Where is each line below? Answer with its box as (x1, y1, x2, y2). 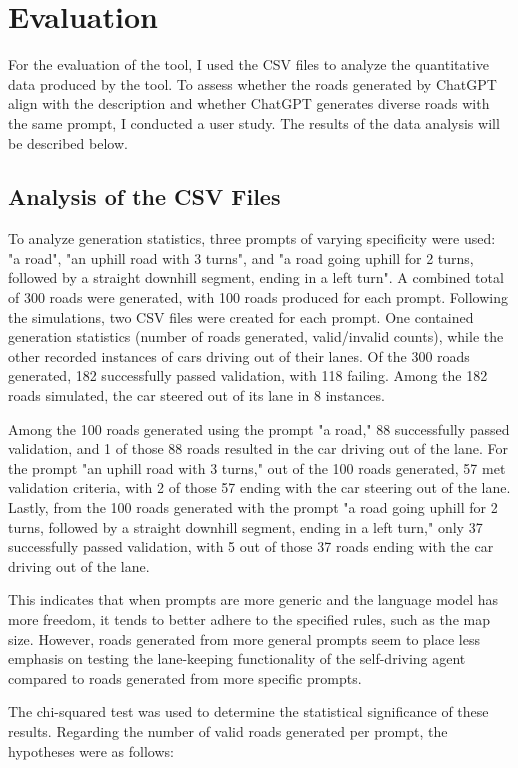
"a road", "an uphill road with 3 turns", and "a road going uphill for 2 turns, (8, 247, 474, 268)
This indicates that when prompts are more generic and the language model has (8, 589, 499, 610)
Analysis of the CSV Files (8, 181, 281, 212)
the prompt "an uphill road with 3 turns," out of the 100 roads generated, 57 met (8, 457, 506, 478)
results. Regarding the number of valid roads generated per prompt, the (8, 720, 448, 741)
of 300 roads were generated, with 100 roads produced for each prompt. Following (8, 287, 508, 308)
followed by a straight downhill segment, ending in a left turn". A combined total (8, 267, 504, 288)
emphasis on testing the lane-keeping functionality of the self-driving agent (8, 648, 466, 669)
